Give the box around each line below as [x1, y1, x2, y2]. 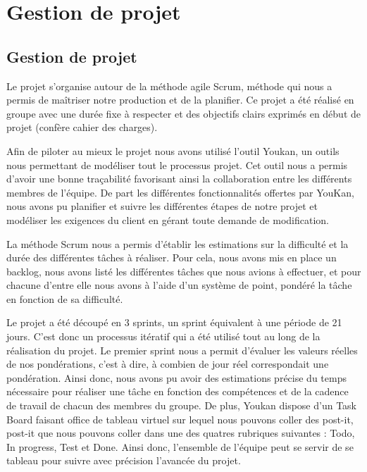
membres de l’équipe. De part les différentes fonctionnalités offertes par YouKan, [6, 185, 354, 199]
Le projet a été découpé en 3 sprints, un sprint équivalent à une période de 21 [6, 315, 342, 330]
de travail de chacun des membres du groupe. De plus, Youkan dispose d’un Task [6, 398, 356, 413]
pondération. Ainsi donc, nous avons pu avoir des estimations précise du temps [6, 370, 347, 385]
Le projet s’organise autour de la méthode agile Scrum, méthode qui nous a [6, 78, 332, 93]
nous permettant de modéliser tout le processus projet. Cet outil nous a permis [6, 157, 348, 172]
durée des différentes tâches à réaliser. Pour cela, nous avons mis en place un [6, 250, 337, 265]
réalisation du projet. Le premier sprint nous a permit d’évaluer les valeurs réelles [6, 342, 358, 357]
